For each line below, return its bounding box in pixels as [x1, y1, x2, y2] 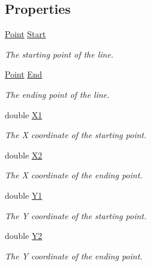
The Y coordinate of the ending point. [5, 249, 143, 262]
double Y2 [5, 229, 42, 242]
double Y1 [5, 189, 42, 201]
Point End [5, 68, 42, 80]
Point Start [5, 28, 46, 40]
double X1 [5, 108, 42, 121]
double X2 [5, 148, 42, 161]
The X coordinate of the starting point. [5, 128, 147, 141]
